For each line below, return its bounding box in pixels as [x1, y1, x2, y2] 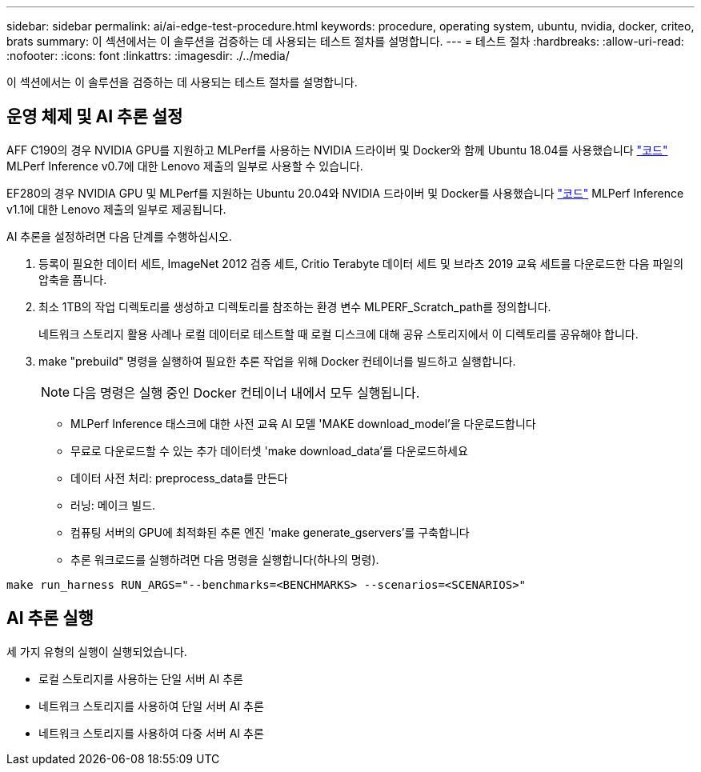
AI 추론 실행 [6, 608, 94, 629]
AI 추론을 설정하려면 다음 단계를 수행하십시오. [6, 229, 232, 243]
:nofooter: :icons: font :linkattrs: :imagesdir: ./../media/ [6, 49, 290, 62]
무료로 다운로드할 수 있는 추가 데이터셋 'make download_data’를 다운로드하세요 [70, 443, 468, 458]
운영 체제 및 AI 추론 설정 [6, 106, 183, 127]
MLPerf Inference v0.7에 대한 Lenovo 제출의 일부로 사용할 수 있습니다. [6, 158, 363, 173]
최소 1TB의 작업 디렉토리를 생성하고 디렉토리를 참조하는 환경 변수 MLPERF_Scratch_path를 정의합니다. [38, 299, 551, 314]
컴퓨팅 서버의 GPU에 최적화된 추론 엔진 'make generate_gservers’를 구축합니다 [70, 525, 470, 539]
